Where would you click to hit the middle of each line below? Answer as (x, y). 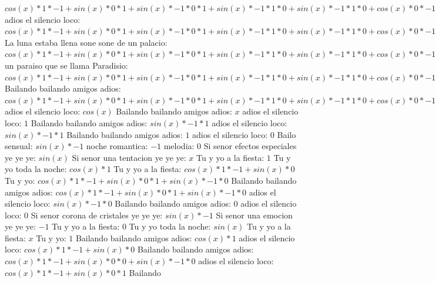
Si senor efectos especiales (250, 146)
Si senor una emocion (254, 215)
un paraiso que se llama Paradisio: (66, 65)
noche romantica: (117, 146)
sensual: (19, 146)
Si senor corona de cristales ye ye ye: (97, 215)
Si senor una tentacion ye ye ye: (129, 157)
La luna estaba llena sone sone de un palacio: (86, 42)
